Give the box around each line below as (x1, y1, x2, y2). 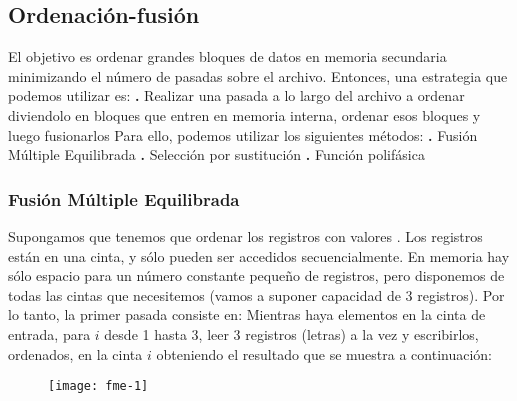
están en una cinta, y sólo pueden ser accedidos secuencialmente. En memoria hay (8, 245, 510, 266)
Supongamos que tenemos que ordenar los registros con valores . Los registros (8, 225, 483, 246)
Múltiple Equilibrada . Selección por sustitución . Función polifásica (8, 144, 425, 165)
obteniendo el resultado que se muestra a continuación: (156, 343, 492, 364)
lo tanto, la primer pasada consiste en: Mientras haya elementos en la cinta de (8, 304, 486, 325)
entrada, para (8, 323, 91, 344)
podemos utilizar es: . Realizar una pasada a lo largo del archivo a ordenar (8, 85, 465, 106)
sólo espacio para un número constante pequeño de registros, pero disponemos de (8, 265, 505, 286)
